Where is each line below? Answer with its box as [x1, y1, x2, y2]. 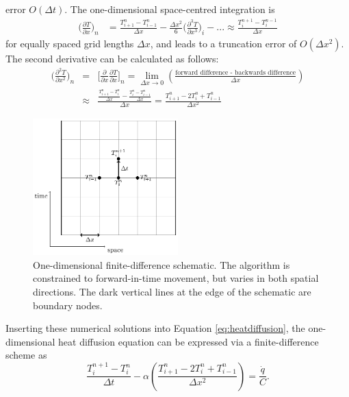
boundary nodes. [33, 298, 103, 312]
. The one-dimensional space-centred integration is [64, 2, 275, 16]
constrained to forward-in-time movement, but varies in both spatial [33, 271, 319, 285]
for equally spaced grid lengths [5, 36, 134, 51]
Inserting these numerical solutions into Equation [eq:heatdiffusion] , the [5, 321, 305, 335]
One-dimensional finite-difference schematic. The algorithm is [33, 257, 290, 272]
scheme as [5, 348, 47, 362]
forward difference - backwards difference [175, 69, 296, 77]
